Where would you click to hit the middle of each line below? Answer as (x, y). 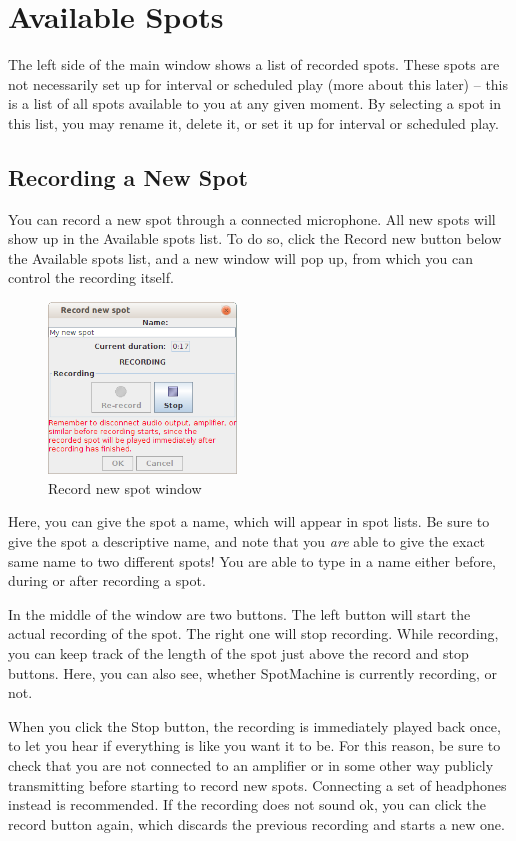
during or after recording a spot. (107, 580)
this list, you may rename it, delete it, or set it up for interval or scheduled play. (253, 122)
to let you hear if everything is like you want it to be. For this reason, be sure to (254, 745)
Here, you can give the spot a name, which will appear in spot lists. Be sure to (249, 521)
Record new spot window (125, 487)
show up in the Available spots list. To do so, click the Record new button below (255, 238)
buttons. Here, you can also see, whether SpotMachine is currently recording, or (253, 672)
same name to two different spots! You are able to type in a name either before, (252, 560)
